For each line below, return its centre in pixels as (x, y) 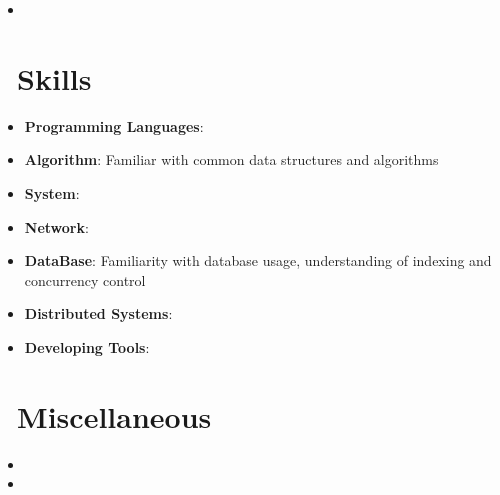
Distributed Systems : (98, 313)
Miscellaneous (114, 415)
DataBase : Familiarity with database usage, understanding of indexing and (258, 260)
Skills (54, 77)
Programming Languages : (114, 125)
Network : (56, 226)
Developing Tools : (87, 346)
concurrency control (85, 279)
